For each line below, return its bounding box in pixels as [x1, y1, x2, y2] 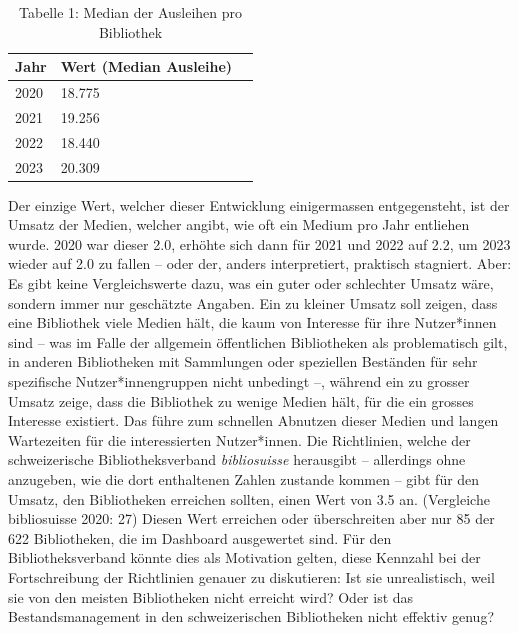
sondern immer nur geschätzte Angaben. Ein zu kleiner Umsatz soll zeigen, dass [8, 292, 498, 313]
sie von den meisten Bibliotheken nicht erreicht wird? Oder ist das [8, 586, 414, 607]
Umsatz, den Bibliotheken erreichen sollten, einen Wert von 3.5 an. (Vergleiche [8, 488, 490, 509]
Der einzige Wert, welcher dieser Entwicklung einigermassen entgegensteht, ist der [8, 194, 510, 215]
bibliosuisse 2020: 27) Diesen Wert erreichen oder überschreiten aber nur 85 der [8, 508, 495, 529]
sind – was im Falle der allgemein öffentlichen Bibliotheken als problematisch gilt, [8, 331, 508, 352]
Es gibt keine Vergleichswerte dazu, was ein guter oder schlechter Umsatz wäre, [8, 273, 494, 294]
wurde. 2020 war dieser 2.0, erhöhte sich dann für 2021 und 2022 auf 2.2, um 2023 [8, 233, 511, 254]
